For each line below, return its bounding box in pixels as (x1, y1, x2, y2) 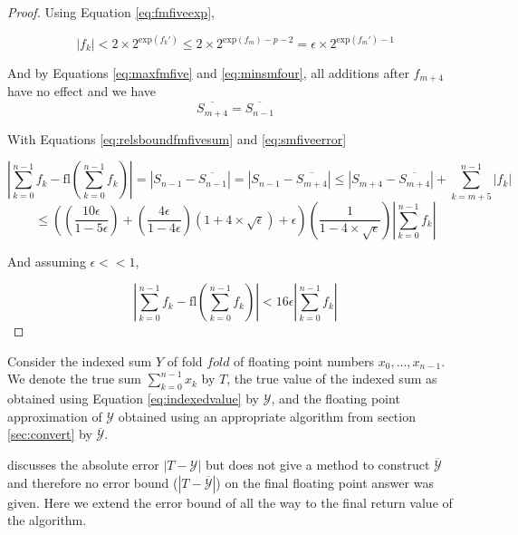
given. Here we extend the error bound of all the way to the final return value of (7, 492, 453, 511)
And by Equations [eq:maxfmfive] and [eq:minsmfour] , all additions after (7, 63, 409, 83)
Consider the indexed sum (7, 351, 152, 370)
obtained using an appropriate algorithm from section (118, 406, 416, 425)
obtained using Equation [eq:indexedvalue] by (7, 389, 260, 408)
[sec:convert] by (7, 424, 92, 443)
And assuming (7, 251, 86, 270)
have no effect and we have (7, 82, 157, 101)
